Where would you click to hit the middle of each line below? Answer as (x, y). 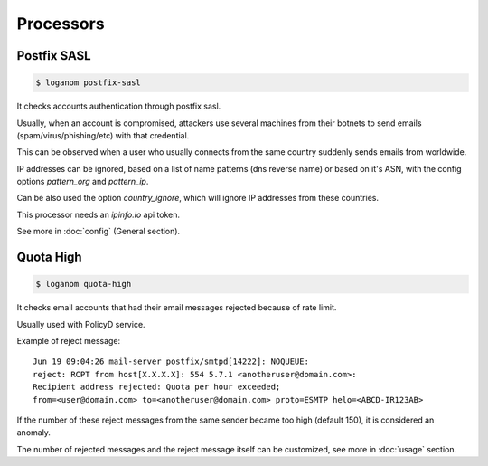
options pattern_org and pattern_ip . (83, 182)
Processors (61, 24)
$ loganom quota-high (84, 284)
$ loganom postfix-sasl (89, 83)
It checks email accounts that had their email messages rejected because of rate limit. (177, 308)
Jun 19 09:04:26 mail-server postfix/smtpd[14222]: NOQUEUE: (171, 361)
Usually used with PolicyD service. (81, 324)
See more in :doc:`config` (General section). (99, 232)
